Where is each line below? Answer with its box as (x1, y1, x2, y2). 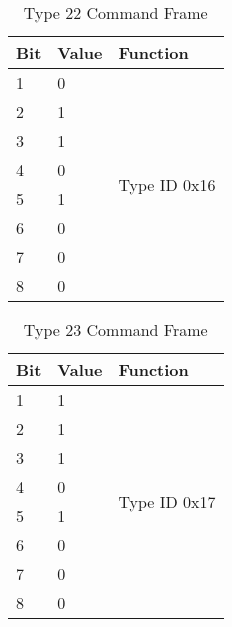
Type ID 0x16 (118, 172, 216, 196)
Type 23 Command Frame (23, 318, 208, 341)
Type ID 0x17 (118, 489, 216, 513)
